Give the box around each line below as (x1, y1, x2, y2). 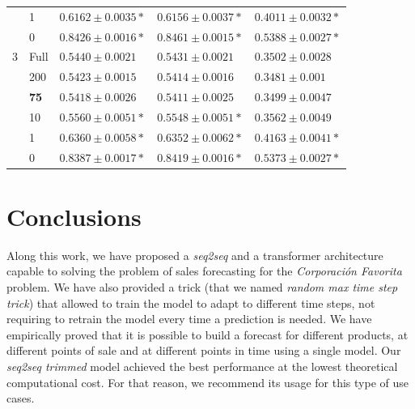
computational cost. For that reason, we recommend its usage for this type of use (6, 373, 409, 390)
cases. (6, 390, 35, 407)
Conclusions (6, 199, 142, 232)
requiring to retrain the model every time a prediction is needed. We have (6, 310, 372, 327)
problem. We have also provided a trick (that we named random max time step (6, 279, 398, 296)
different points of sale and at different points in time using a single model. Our (6, 342, 401, 359)
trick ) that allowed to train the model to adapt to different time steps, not (6, 294, 375, 311)
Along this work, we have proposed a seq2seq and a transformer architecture (6, 246, 383, 263)
